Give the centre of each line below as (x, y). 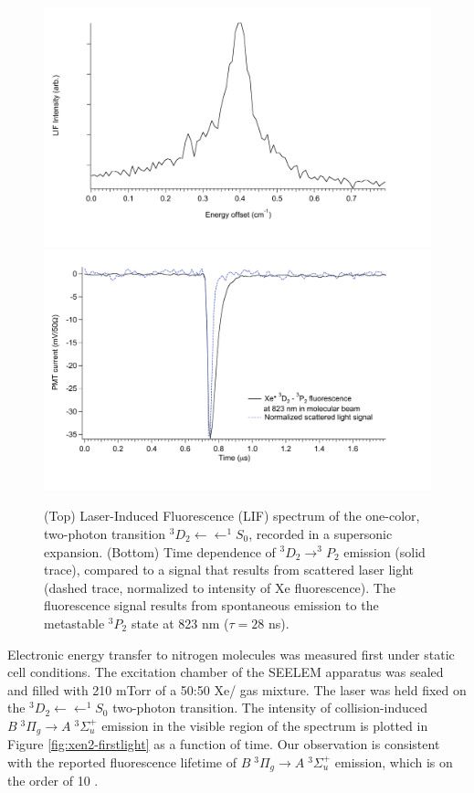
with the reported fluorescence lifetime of (122, 761)
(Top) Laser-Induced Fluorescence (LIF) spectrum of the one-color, (232, 516)
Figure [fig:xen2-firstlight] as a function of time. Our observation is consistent (224, 744)
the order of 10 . (53, 781)
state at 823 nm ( (180, 623)
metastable (74, 623)
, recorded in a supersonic (321, 533)
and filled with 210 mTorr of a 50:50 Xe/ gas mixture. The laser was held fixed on (237, 689)
